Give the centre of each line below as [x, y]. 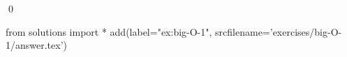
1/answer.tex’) [37, 45]
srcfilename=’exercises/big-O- [279, 31]
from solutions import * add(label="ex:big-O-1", [109, 31]
